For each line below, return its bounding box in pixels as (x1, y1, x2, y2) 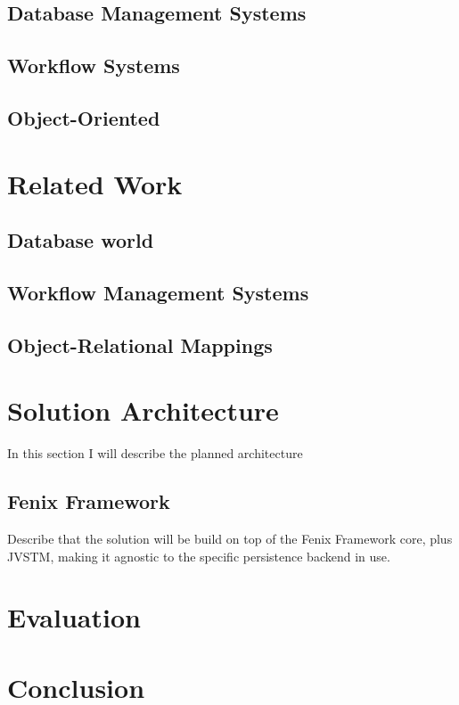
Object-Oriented (7, 103, 160, 131)
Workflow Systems (7, 52, 180, 79)
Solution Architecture (7, 392, 279, 429)
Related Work (7, 165, 183, 201)
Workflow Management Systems (7, 278, 309, 306)
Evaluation (7, 599, 141, 635)
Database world (7, 226, 154, 254)
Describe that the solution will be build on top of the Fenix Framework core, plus (7, 529, 453, 547)
